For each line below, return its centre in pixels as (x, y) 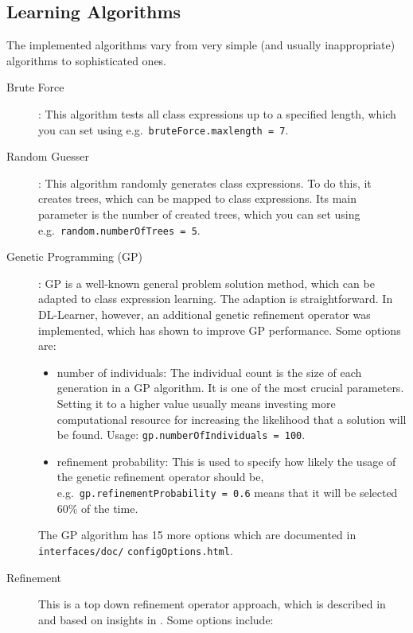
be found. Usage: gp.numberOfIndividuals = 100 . (181, 435)
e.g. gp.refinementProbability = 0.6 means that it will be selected (227, 493)
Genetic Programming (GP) (75, 256)
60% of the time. (97, 508)
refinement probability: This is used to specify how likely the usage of (226, 461)
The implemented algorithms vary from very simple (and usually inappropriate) (201, 45)
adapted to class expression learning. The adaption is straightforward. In (216, 299)
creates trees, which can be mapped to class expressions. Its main (198, 198)
